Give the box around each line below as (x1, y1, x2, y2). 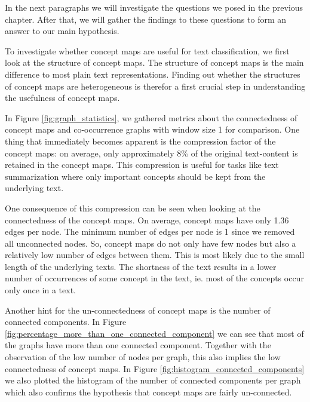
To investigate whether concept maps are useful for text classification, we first (5, 44, 290, 57)
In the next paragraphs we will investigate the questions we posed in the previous (5, 1, 303, 13)
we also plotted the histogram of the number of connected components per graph (5, 374, 301, 386)
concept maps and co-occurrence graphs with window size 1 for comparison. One (5, 123, 300, 136)
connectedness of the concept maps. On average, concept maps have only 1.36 (5, 213, 289, 226)
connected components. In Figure (5, 315, 127, 328)
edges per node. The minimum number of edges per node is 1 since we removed (5, 225, 295, 238)
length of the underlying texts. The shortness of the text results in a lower (5, 260, 277, 272)
